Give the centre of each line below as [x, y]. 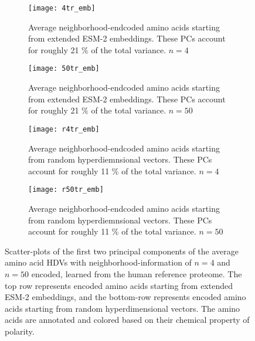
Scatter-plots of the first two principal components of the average [122, 251]
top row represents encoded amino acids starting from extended [119, 285]
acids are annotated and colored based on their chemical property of [127, 320]
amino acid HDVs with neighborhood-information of [98, 262]
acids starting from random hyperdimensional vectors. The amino [123, 308]
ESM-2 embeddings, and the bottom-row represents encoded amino [125, 297]
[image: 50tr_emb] [64, 69]
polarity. [20, 331]
